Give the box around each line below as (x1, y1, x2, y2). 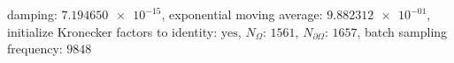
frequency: (7, 39, 63, 58)
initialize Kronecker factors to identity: (7, 22, 218, 40)
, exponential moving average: (161, 5, 323, 23)
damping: (7, 5, 58, 23)
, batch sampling (357, 22, 448, 40)
